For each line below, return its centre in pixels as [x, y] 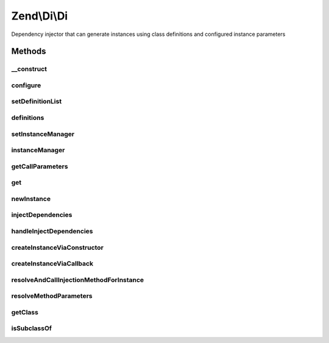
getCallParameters [40, 166]
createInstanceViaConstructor [57, 247]
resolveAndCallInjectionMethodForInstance [78, 280]
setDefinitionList [37, 102]
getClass [25, 312]
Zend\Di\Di [40, 16]
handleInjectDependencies [52, 231]
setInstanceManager [43, 134]
